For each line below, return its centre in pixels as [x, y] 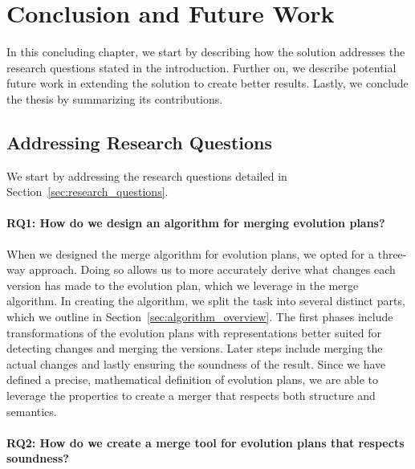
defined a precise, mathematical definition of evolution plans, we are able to [193, 379]
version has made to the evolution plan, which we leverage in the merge [183, 285]
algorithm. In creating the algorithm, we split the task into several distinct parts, [206, 301]
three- [392, 253]
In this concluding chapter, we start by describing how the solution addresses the [206, 52]
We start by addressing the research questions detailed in [147, 175]
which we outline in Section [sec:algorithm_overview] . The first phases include [200, 317]
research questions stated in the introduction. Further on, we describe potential [201, 67]
